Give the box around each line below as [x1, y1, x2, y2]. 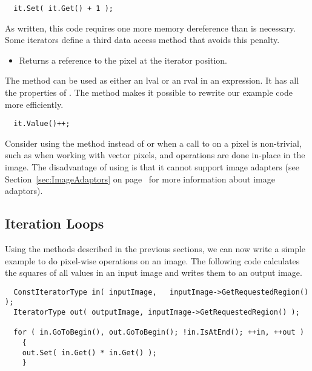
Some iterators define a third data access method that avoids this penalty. [5, 33, 280, 46]
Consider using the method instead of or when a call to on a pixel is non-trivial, [5, 136, 302, 149]
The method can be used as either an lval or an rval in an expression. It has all [5, 74, 299, 87]
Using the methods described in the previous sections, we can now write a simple [5, 242, 306, 255]
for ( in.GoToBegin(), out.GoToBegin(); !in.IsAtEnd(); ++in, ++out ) [13, 328, 304, 337]
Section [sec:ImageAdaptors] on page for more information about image [5, 172, 275, 185]
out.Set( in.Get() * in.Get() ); [22, 348, 157, 357]
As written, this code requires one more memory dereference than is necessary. [5, 21, 296, 34]
